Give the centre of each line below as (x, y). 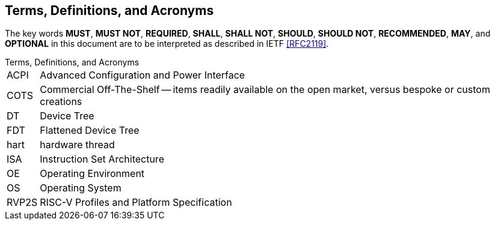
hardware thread (77, 145)
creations (61, 102)
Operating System (81, 188)
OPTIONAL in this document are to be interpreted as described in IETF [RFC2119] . (167, 44)
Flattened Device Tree (90, 130)
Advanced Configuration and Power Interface (143, 75)
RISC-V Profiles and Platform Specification (136, 202)
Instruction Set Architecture (102, 159)
